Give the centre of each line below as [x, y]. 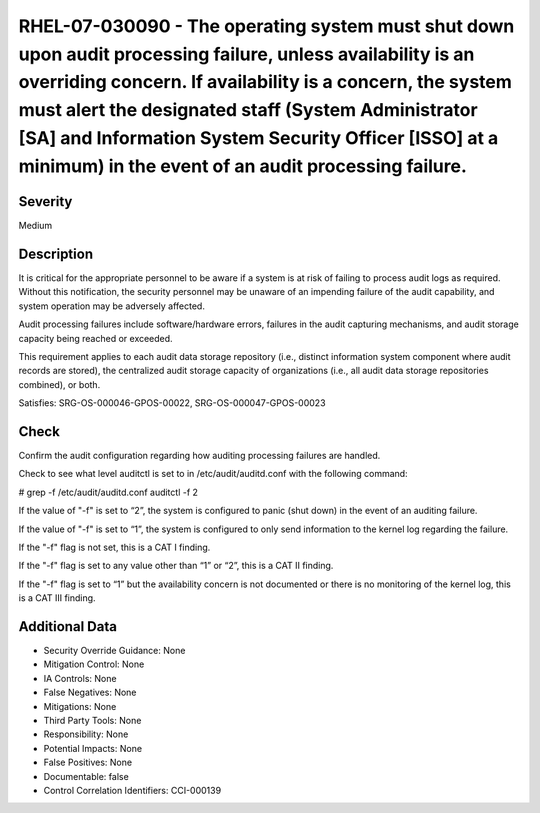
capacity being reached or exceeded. [96, 338]
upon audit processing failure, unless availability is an [246, 54]
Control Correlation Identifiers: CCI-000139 [132, 790]
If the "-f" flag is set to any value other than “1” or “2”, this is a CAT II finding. [176, 566]
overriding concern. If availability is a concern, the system [265, 82]
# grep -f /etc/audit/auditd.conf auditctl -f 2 [108, 492]
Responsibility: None [86, 734]
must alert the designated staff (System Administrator [248, 110]
